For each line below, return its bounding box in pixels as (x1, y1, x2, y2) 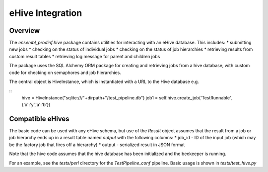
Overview (9, 26, 40, 35)
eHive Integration (9, 7, 82, 18)
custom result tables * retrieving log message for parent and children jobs (9, 53, 160, 59)
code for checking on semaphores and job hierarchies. (9, 70, 121, 76)
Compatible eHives (9, 115, 69, 123)
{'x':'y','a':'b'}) (21, 102, 51, 108)
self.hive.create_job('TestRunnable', (159, 94, 232, 100)
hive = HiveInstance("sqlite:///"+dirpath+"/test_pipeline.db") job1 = (21, 94, 158, 100)
